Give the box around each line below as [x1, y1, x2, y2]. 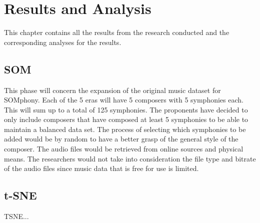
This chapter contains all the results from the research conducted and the [4, 27, 229, 37]
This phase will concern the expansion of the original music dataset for [4, 84, 221, 95]
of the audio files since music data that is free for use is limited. [4, 163, 199, 173]
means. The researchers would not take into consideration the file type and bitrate [4, 153, 256, 163]
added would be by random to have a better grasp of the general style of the [4, 133, 238, 144]
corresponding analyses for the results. [4, 36, 121, 47]
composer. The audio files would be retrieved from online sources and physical [4, 143, 243, 154]
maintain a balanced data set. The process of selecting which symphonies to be [4, 123, 246, 134]
